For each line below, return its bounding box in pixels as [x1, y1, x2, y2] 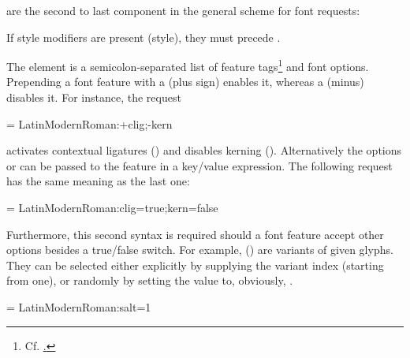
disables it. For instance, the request [6, 89, 181, 106]
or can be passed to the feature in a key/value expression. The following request [6, 157, 393, 173]
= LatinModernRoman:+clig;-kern [6, 115, 173, 132]
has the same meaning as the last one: [6, 173, 190, 189]
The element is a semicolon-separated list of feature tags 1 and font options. [6, 56, 369, 74]
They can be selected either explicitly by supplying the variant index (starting [6, 256, 384, 273]
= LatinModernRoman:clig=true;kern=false [6, 200, 218, 215]
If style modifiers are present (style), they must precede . [6, 28, 281, 45]
